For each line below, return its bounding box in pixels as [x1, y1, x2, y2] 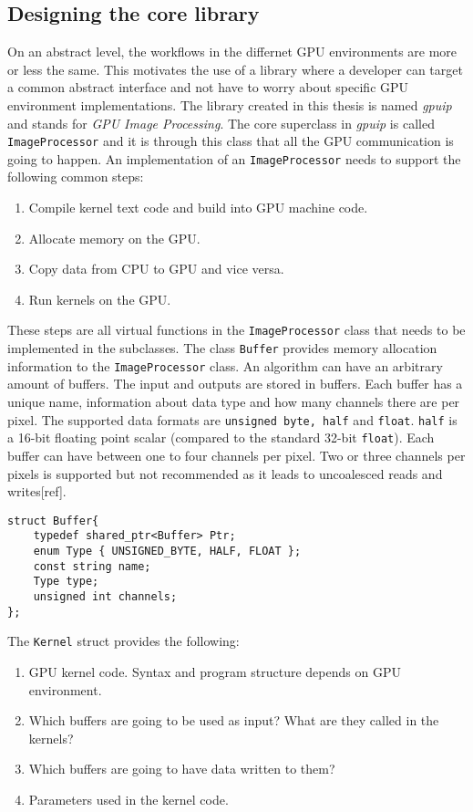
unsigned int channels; [33, 589, 178, 603]
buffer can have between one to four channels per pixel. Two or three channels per [7, 445, 466, 464]
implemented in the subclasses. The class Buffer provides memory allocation [7, 338, 437, 358]
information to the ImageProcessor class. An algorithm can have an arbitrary [7, 356, 443, 375]
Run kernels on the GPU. [28, 289, 171, 308]
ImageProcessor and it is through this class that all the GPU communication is [7, 131, 454, 151]
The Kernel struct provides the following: [7, 631, 240, 651]
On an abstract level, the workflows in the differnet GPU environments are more [7, 42, 458, 61]
